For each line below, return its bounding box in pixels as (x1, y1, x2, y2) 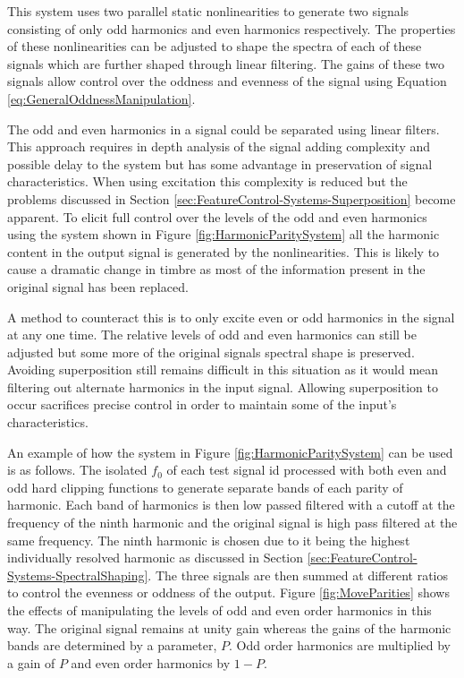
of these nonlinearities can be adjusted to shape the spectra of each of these (7, 37, 422, 56)
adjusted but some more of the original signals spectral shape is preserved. (7, 342, 415, 361)
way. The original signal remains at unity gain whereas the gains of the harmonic (7, 618, 451, 637)
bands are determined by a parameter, (7, 636, 217, 655)
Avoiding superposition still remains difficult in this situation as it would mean (7, 360, 439, 379)
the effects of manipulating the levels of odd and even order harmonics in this (7, 601, 432, 619)
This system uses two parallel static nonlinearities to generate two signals (7, 2, 409, 20)
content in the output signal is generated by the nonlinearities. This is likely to (7, 242, 440, 261)
